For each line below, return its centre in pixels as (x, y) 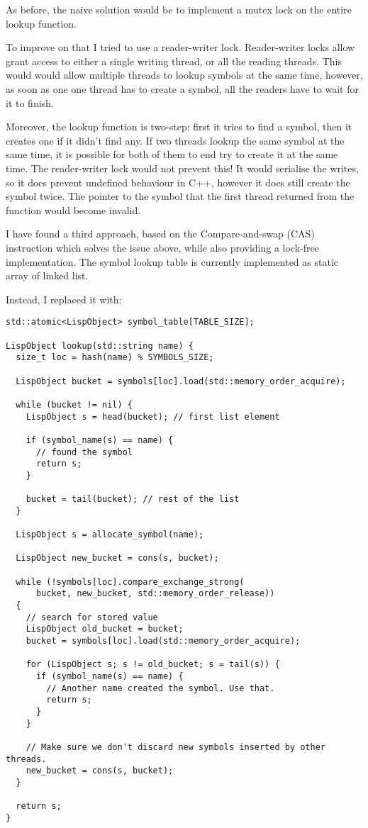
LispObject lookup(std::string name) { (100, 346)
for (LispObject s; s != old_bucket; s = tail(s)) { (153, 665)
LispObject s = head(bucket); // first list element (153, 416)
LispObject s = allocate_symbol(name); (110, 535)
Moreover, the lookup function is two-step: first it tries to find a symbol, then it (179, 127)
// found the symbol (84, 452)
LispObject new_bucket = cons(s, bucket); (117, 558)
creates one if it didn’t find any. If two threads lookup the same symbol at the (175, 140)
